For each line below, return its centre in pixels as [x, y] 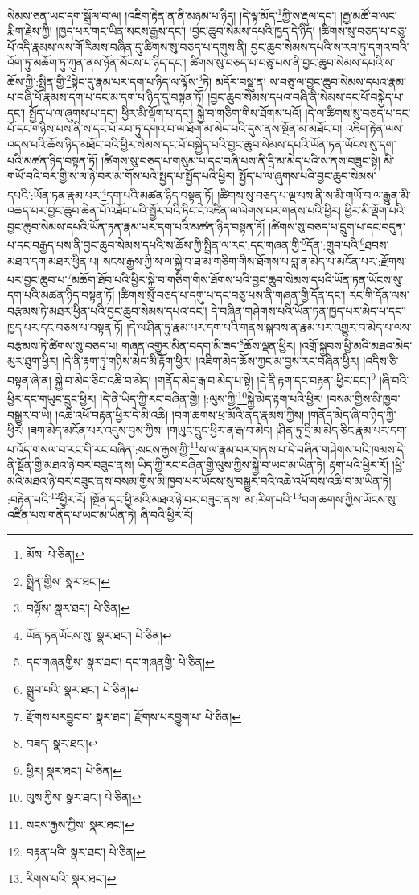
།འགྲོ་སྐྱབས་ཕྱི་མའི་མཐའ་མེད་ [356, 345]
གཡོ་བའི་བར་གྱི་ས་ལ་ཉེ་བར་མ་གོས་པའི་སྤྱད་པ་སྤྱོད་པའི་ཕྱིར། [121, 176]
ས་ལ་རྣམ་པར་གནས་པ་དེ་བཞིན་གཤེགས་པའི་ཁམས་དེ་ [302, 449]
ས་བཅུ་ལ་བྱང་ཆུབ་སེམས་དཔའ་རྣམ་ [338, 81]
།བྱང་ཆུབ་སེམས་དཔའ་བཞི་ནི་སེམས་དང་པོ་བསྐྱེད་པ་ [306, 97]
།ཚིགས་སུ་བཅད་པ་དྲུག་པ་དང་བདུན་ [337, 226]
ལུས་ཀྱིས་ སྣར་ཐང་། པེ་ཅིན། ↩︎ [84, 797]
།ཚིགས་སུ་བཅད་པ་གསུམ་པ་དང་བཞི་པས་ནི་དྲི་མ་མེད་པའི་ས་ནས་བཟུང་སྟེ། [241, 160]
